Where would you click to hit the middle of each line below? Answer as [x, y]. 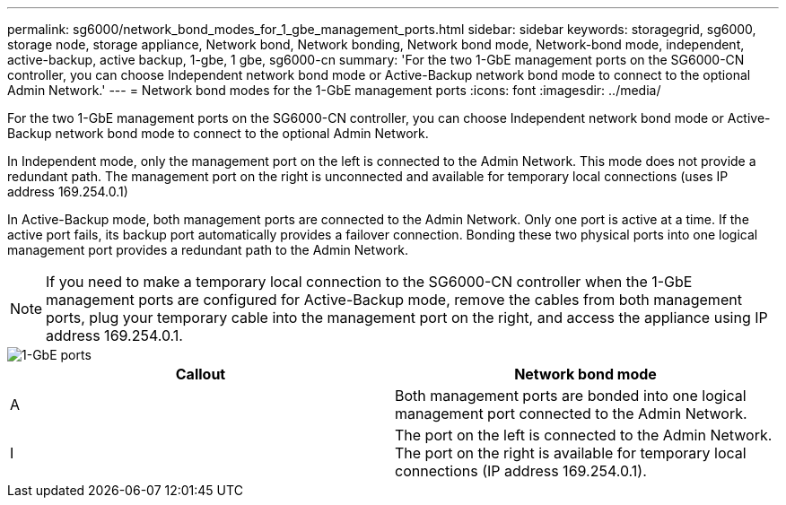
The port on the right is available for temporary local [571, 453]
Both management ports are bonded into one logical [571, 396]
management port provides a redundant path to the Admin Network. [208, 250]
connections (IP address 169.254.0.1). [521, 471]
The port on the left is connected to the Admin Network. [584, 435]
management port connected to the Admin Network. [571, 414]
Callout [201, 374]
